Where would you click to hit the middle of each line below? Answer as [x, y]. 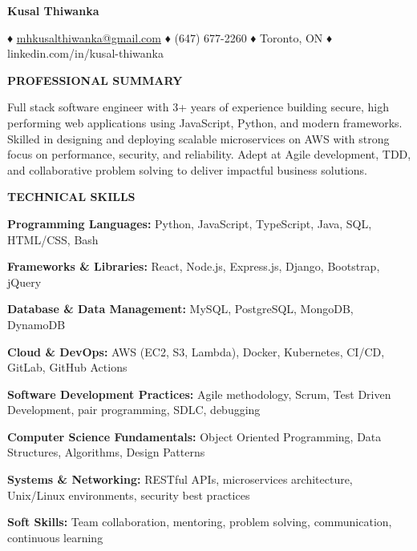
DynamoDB [36, 324]
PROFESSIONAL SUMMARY [95, 80]
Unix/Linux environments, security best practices [129, 495]
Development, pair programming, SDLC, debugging [134, 410]
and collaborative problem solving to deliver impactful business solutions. [188, 169]
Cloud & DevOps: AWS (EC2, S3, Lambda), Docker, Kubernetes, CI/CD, [196, 351]
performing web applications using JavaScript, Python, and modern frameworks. [205, 122]
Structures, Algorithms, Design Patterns [106, 452]
